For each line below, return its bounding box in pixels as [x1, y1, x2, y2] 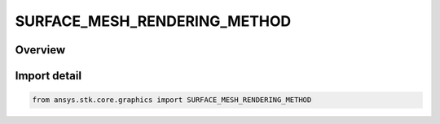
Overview [15, 43, 66, 57]
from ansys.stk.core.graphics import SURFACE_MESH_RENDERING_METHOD [32, 96, 312, 105]
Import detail [15, 69, 81, 83]
